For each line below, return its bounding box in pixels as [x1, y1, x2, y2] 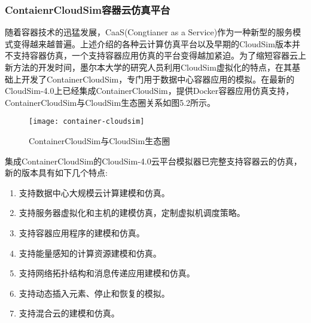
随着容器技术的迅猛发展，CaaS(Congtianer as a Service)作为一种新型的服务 [5, 26, 293, 38]
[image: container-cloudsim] [29, 117, 145, 126]
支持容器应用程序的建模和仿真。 [19, 227, 145, 239]
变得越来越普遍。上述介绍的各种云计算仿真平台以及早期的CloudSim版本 [13, 37, 292, 50]
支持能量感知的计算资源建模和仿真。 [19, 246, 161, 259]
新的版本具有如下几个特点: [5, 166, 108, 179]
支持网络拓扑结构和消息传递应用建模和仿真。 [19, 267, 195, 279]
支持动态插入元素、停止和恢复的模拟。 [19, 287, 170, 299]
